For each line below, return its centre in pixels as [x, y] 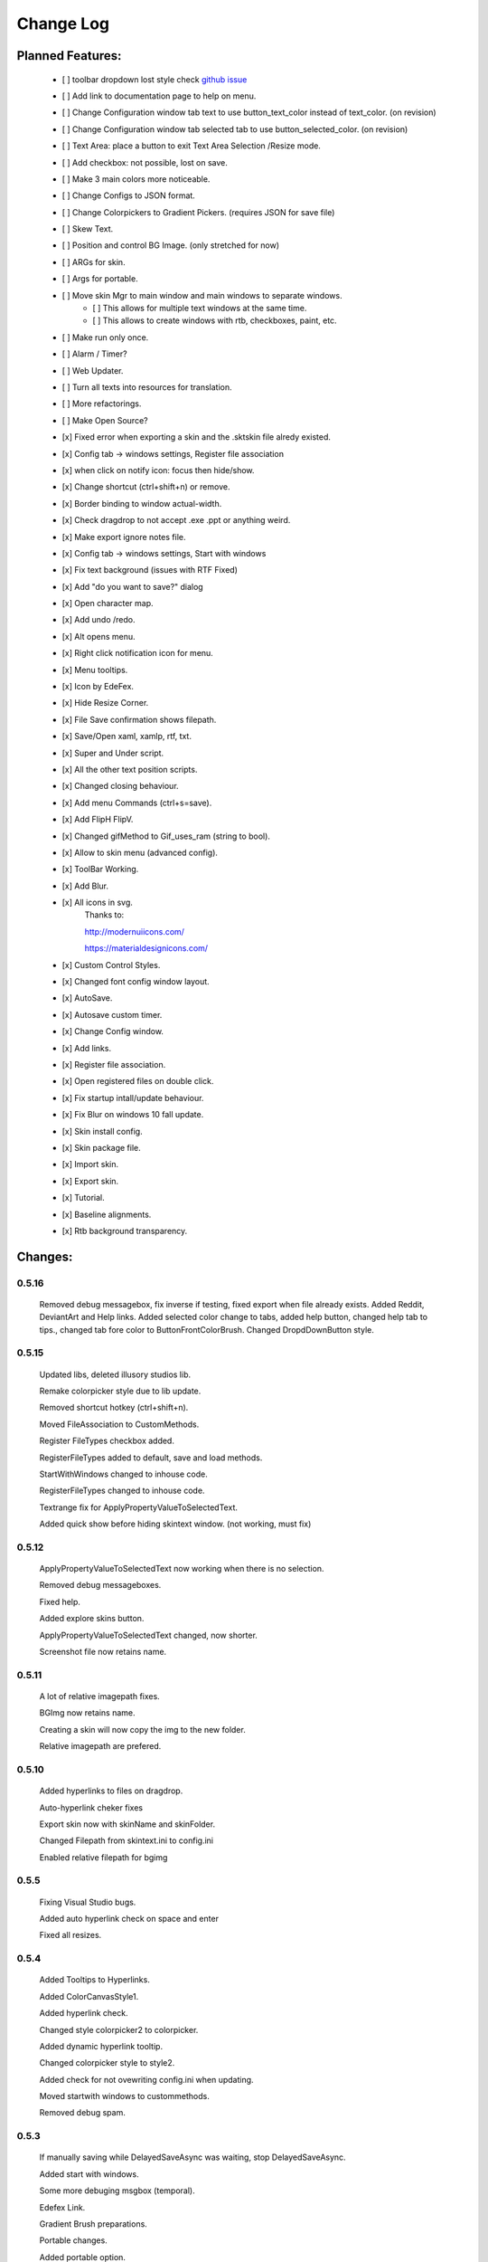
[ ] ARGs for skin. [94, 261]
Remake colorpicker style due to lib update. [120, 1391]
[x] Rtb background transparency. [125, 1231]
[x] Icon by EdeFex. [98, 687]
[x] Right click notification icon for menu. [138, 653]
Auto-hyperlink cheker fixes [91, 1807]
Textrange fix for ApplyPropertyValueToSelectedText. [139, 1507]
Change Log [63, 24]
